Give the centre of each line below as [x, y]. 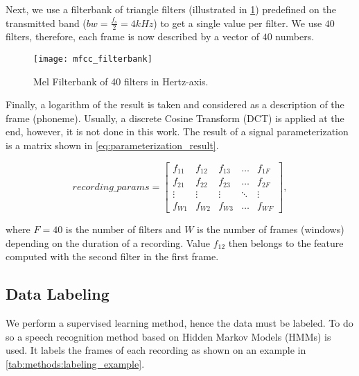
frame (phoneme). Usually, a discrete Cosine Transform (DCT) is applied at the [175, 118]
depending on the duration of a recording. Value [108, 242]
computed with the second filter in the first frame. [112, 256]
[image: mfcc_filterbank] [93, 59]
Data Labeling [58, 294]
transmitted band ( [46, 23]
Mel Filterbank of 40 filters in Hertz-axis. [121, 81]
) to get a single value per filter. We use [238, 23]
